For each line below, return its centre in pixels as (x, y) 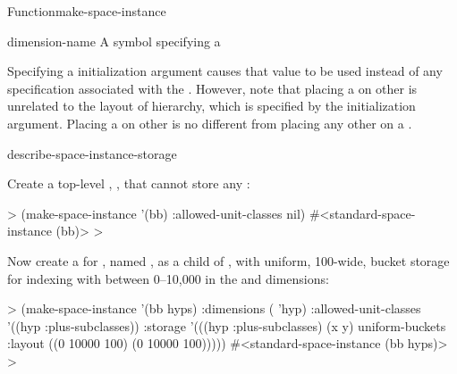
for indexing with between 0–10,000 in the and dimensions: (168, 278)
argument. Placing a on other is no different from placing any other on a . (210, 123)
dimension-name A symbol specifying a (114, 41)
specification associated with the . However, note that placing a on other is (212, 88)
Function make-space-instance (87, 11)
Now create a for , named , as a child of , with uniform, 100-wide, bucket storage (228, 260)
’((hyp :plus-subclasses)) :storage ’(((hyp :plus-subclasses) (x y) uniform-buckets (227, 325)
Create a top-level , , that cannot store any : (129, 183)
